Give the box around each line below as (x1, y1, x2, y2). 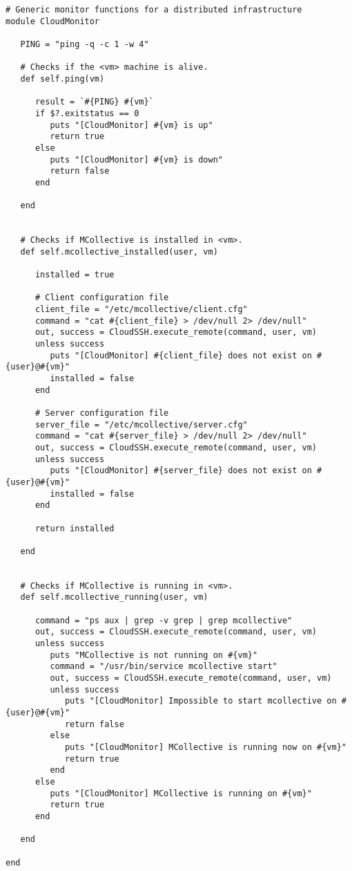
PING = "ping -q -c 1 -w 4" (20, 39, 149, 49)
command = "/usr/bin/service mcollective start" (50, 661, 277, 672)
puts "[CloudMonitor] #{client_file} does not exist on (50, 350, 312, 360)
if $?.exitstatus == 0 (35, 108, 139, 118)
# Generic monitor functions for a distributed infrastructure (6, 5, 302, 15)
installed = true (35, 270, 115, 280)
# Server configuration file (35, 407, 169, 418)
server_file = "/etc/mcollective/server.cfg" (35, 419, 248, 430)
